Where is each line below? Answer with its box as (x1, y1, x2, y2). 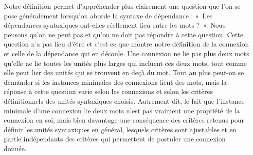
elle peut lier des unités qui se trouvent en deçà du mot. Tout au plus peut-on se (4, 67, 244, 77)
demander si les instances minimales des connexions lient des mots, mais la (4, 77, 227, 87)
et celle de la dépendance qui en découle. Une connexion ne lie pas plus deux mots (4, 48, 249, 58)
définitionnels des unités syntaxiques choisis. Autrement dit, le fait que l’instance (4, 95, 245, 106)
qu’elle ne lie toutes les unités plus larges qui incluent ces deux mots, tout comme (4, 58, 247, 68)
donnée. (4, 143, 27, 153)
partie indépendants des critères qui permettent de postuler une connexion (4, 134, 226, 144)
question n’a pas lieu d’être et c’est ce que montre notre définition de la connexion (4, 39, 249, 49)
